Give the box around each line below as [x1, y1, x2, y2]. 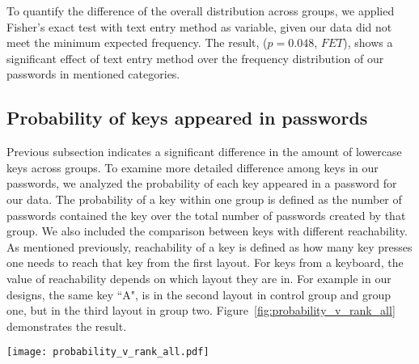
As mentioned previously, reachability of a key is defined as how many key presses [6, 238, 413, 255]
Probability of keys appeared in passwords [6, 105, 368, 130]
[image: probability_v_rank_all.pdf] [6, 346, 209, 358]
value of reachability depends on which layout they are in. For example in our [6, 269, 391, 286]
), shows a [343, 34, 393, 51]
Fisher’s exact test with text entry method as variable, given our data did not [6, 18, 392, 35]
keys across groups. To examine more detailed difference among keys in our [6, 159, 379, 176]
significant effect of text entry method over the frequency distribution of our [6, 49, 384, 66]
